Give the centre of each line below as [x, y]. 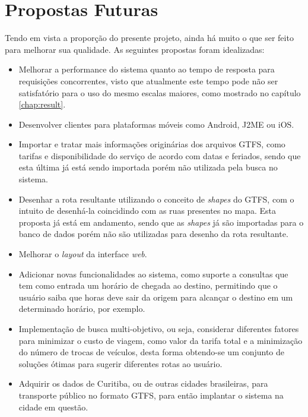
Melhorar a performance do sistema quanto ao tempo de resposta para [147, 69]
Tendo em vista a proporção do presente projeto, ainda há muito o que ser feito [149, 38]
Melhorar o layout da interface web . [83, 254]
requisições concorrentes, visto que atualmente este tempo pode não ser [148, 80]
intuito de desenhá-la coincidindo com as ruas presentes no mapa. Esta [147, 211]
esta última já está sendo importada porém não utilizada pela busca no [148, 167]
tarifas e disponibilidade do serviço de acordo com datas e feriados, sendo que [160, 155]
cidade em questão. [53, 407]
